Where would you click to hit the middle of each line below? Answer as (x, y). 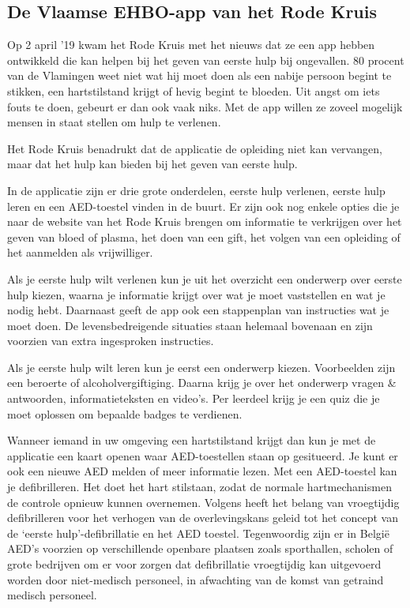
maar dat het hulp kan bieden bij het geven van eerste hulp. (152, 164)
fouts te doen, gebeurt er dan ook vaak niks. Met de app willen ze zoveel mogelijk (205, 106)
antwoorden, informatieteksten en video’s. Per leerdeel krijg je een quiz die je (194, 398)
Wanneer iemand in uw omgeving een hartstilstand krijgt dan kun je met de (192, 440)
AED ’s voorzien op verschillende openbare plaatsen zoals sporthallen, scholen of (200, 548)
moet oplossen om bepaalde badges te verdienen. (125, 413)
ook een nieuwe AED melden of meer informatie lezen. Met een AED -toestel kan (202, 471)
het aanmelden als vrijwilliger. (80, 252)
